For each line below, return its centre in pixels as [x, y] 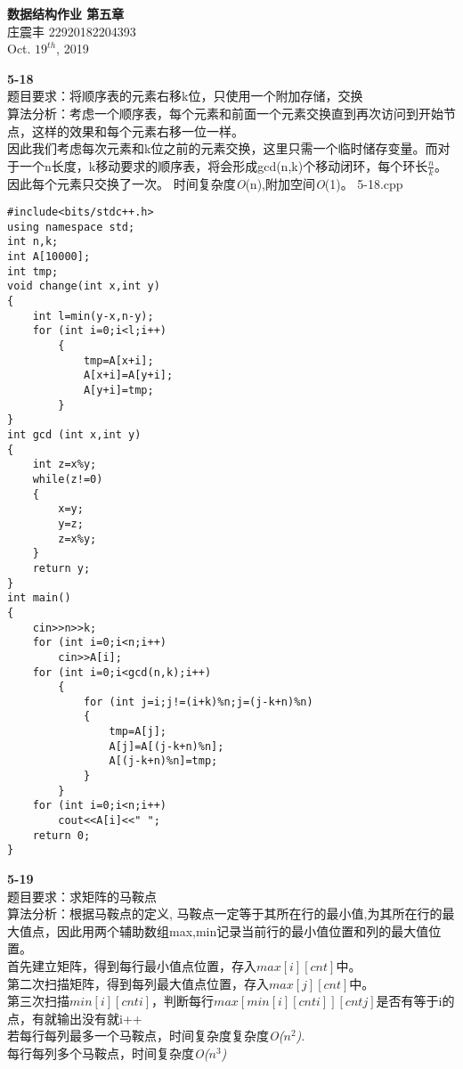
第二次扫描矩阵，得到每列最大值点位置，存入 [138, 983]
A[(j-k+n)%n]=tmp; [163, 761]
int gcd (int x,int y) [74, 435]
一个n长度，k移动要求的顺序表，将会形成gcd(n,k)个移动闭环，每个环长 [223, 165]
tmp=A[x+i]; [118, 360]
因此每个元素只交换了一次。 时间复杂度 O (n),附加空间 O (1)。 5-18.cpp [205, 183]
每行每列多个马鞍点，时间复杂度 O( [108, 1053]
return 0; [61, 835]
